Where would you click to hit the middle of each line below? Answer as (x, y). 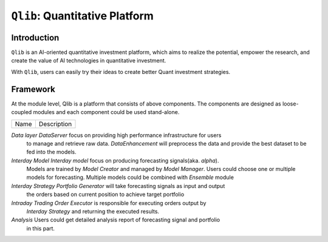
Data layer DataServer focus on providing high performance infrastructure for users (116, 135)
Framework (33, 89)
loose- (291, 104)
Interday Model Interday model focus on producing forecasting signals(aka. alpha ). (115, 160)
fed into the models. (52, 152)
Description (55, 124)
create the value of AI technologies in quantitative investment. (89, 61)
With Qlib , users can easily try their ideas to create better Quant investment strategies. (121, 72)
